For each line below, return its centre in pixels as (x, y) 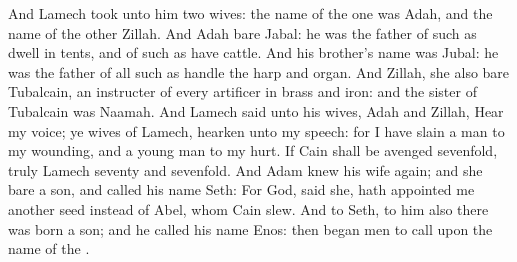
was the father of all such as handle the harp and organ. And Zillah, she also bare (259, 71)
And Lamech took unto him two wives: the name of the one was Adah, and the (250, 13)
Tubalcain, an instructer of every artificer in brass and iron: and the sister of (242, 91)
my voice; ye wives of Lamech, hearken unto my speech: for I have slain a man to (256, 130)
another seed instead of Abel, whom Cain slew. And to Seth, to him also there (248, 208)
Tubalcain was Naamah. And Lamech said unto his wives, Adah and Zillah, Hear (256, 110)
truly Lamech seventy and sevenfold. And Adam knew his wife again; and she (245, 169)
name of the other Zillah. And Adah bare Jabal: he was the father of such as (242, 32)
